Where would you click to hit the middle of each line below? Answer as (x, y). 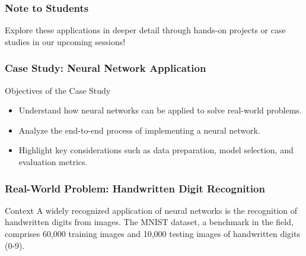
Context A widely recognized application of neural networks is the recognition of (151, 210)
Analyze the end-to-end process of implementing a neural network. (139, 130)
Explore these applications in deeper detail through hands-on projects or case (145, 30)
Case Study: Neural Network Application (106, 68)
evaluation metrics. (53, 162)
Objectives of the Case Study (58, 90)
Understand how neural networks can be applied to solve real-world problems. (160, 110)
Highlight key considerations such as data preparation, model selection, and (156, 150)
